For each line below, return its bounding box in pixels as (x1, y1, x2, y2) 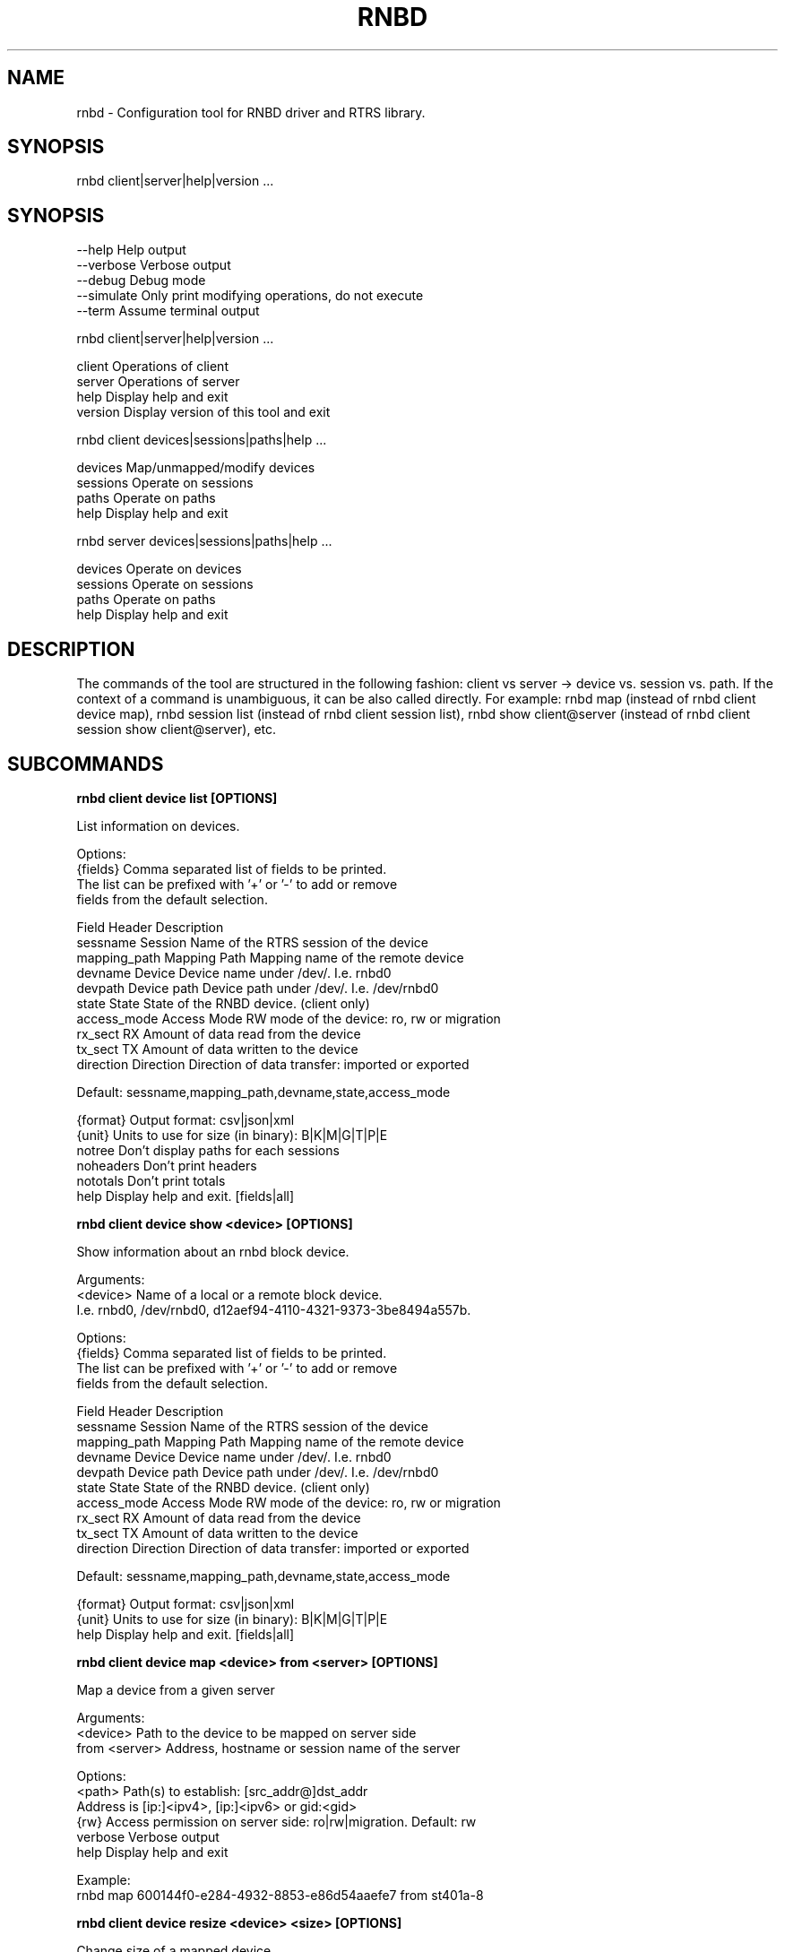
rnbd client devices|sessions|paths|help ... (76, 432, 327, 448)
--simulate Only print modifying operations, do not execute (76, 288, 424, 304)
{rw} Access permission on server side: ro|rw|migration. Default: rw (76, 1813, 477, 1829)
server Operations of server (76, 374, 240, 390)
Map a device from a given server (76, 1681, 275, 1697)
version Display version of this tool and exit (76, 404, 331, 420)
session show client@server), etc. (76, 721, 277, 738)
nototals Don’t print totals (76, 1172, 226, 1188)
